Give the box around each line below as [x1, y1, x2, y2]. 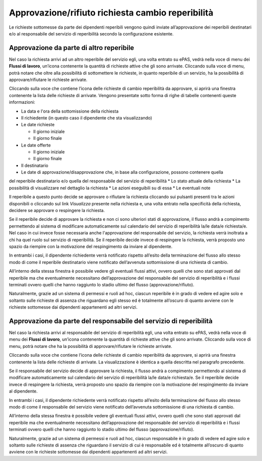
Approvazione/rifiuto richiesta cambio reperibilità [9, 7, 213, 18]
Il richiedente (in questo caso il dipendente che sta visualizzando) [21, 115, 152, 121]
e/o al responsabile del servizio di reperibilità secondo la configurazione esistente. [9, 31, 174, 36]
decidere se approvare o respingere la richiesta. [9, 208, 105, 214]
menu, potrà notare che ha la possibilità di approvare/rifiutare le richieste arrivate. [9, 343, 172, 349]
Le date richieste [21, 122, 55, 128]
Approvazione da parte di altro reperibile [9, 44, 134, 52]
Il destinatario [21, 163, 49, 168]
